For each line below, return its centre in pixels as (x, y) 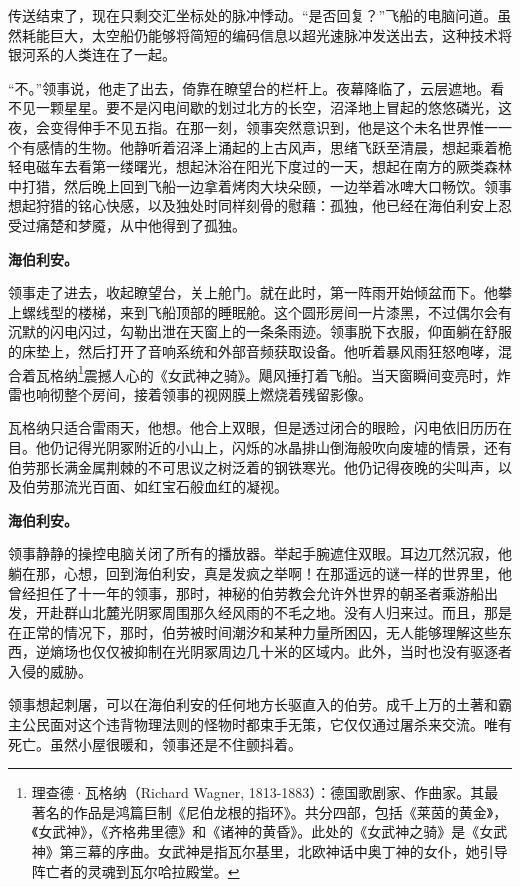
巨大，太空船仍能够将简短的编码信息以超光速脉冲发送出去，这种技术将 (280, 34)
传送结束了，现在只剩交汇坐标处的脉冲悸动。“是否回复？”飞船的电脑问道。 (253, 15)
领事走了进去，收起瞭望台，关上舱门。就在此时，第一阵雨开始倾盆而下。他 (253, 292)
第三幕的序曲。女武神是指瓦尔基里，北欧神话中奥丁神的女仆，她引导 (283, 851)
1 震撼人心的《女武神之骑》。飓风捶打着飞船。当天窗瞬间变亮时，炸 (294, 373)
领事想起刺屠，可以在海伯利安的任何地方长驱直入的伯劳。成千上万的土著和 (253, 704)
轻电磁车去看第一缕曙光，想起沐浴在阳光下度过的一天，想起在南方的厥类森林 (260, 166)
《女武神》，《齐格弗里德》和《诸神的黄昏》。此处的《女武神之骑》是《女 (262, 831)
